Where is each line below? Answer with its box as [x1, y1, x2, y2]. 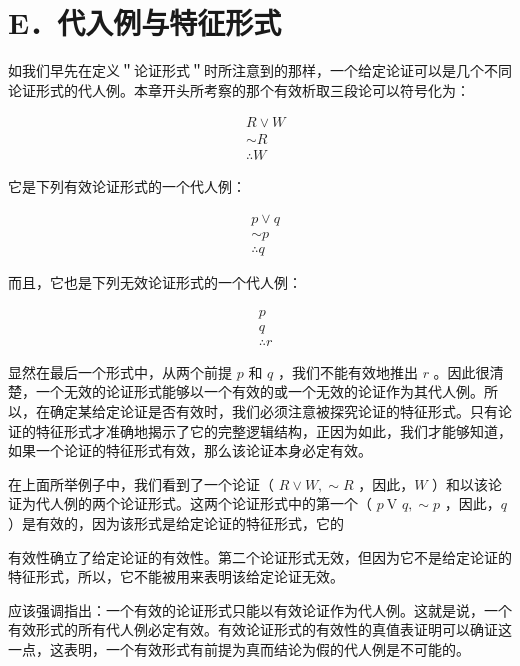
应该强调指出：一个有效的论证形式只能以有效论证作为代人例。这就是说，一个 [8, 599, 512, 620]
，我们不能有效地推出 [277, 361, 418, 382]
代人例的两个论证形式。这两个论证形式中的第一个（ [35, 493, 372, 514]
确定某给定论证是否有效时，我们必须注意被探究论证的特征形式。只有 [49, 400, 498, 421]
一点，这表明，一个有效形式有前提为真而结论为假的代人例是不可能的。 [8, 638, 470, 659]
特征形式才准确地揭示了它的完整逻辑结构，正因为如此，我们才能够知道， [35, 420, 512, 441]
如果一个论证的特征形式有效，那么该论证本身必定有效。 [8, 440, 372, 461]
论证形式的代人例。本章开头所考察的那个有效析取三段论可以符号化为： [8, 79, 470, 100]
